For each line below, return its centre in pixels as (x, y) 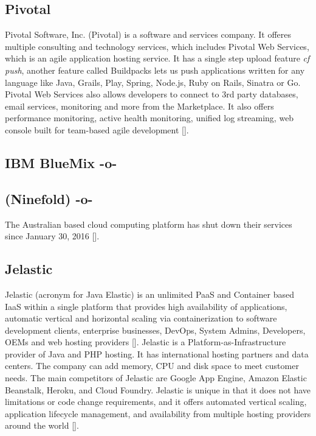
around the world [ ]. (42, 425)
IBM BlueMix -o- (61, 162)
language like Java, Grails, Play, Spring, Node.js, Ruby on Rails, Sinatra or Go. (153, 82)
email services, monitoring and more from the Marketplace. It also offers (139, 106)
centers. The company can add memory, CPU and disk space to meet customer (152, 366)
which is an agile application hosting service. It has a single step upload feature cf (157, 58)
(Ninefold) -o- (49, 198)
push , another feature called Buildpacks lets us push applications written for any (155, 70)
